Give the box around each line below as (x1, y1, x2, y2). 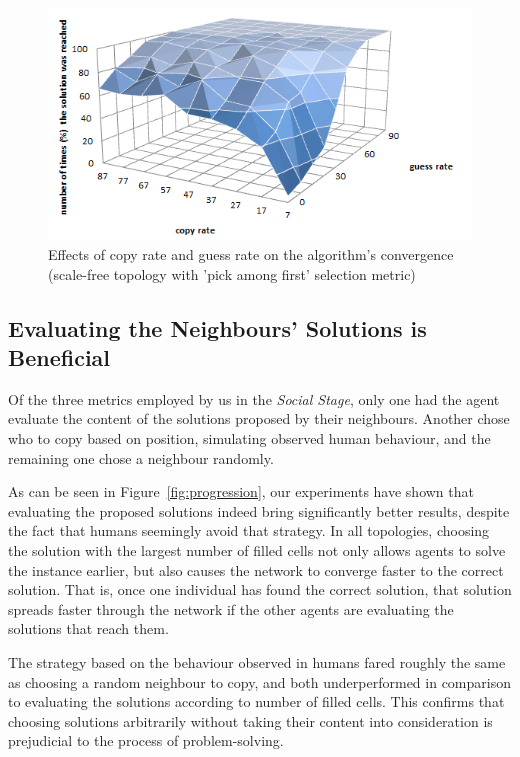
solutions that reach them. (8, 618, 169, 639)
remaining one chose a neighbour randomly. (8, 447, 274, 468)
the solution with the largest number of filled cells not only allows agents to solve (8, 540, 506, 561)
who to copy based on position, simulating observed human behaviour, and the (8, 428, 491, 449)
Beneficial (8, 342, 111, 373)
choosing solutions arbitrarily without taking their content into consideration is (8, 710, 493, 731)
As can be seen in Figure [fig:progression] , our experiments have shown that (8, 481, 474, 502)
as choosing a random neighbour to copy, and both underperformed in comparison (8, 671, 511, 692)
